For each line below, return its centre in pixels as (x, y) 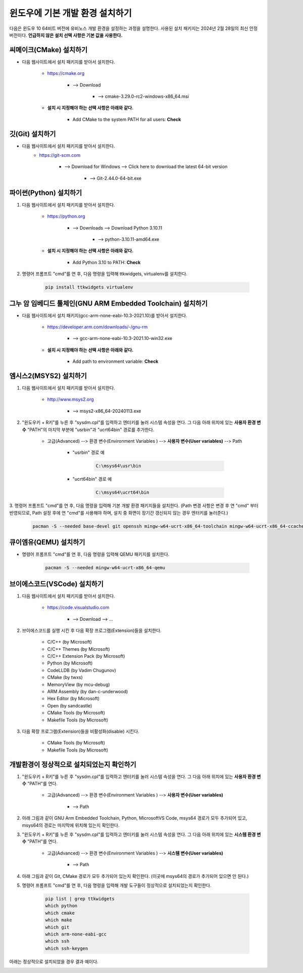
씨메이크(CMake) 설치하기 (48, 50)
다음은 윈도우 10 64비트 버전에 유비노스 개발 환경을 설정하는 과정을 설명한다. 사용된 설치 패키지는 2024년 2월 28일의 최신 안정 (133, 28)
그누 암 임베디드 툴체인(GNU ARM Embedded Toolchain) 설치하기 (109, 303)
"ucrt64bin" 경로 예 (92, 479)
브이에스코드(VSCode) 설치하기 (56, 584)
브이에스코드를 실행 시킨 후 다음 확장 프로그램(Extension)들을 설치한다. (92, 630)
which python (61, 906)
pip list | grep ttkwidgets (80, 899)
